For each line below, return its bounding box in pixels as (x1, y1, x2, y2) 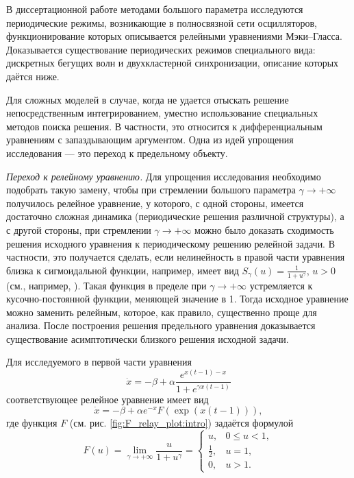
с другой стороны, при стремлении (6, 222, 151, 237)
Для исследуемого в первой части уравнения (6, 355, 192, 369)
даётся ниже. (6, 69, 60, 83)
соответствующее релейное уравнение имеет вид (6, 392, 209, 406)
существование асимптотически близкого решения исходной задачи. (6, 331, 289, 346)
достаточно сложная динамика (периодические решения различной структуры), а (6, 209, 344, 224)
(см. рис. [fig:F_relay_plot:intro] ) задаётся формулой (69, 416, 294, 430)
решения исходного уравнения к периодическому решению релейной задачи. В (6, 236, 336, 250)
